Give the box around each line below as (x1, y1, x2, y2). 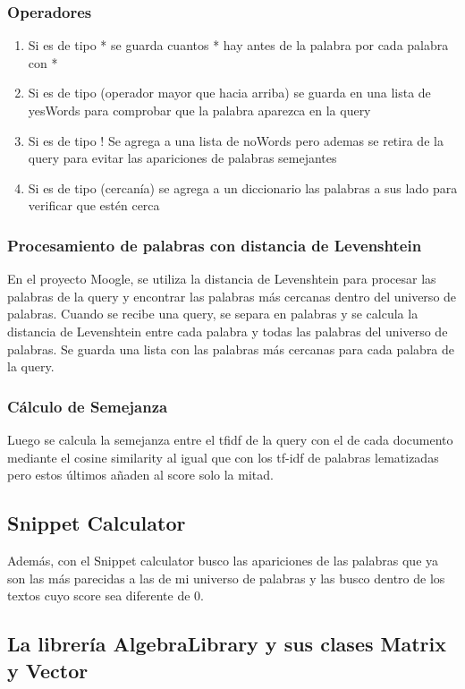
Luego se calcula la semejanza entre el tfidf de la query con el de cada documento (7, 430, 453, 448)
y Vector (7, 656, 89, 684)
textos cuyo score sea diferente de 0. (7, 586, 204, 605)
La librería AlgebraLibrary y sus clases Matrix (7, 630, 446, 658)
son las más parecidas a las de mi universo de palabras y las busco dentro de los (7, 568, 445, 587)
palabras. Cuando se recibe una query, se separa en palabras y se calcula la (7, 304, 418, 323)
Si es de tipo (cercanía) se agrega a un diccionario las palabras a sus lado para (28, 178, 458, 197)
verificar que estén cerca (28, 196, 160, 215)
